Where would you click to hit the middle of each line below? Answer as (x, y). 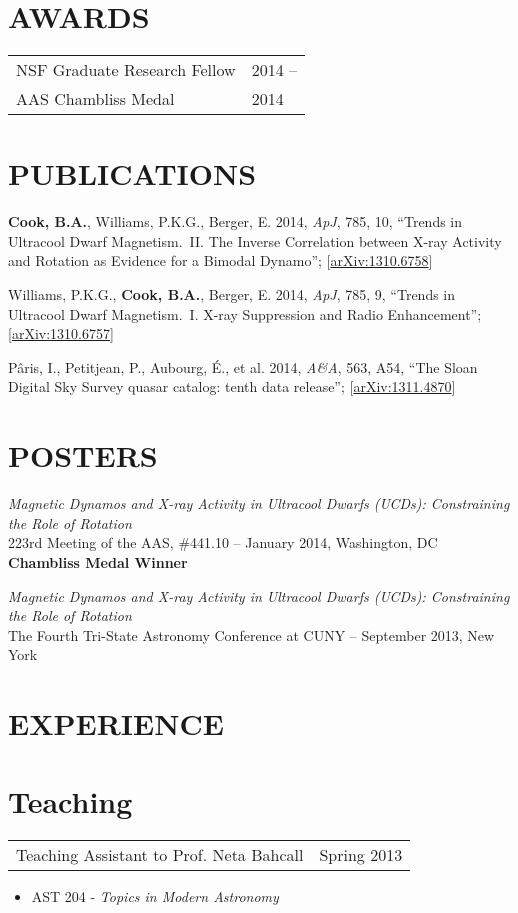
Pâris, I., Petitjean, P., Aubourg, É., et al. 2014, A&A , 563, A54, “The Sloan (243, 366)
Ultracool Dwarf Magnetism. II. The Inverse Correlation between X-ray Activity (255, 240)
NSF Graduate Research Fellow (126, 70)
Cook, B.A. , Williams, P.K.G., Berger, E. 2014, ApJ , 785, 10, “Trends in (235, 221)
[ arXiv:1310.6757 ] (61, 333)
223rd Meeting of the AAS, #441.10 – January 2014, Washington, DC (223, 542)
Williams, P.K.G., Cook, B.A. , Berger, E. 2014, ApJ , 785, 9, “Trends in (232, 294)
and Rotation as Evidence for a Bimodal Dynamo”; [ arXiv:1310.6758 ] (220, 260)
